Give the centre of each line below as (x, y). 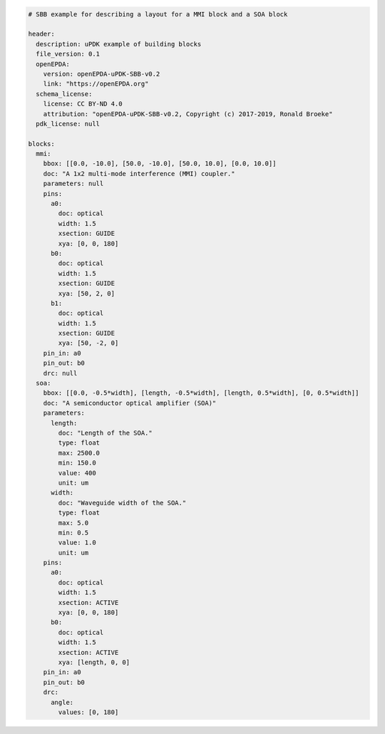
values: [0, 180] (88, 712)
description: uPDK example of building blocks (119, 44)
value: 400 (77, 473)
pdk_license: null (68, 124)
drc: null (60, 373)
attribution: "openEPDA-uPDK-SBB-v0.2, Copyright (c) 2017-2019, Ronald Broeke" (188, 114)
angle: (62, 702)
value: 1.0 (77, 543)
